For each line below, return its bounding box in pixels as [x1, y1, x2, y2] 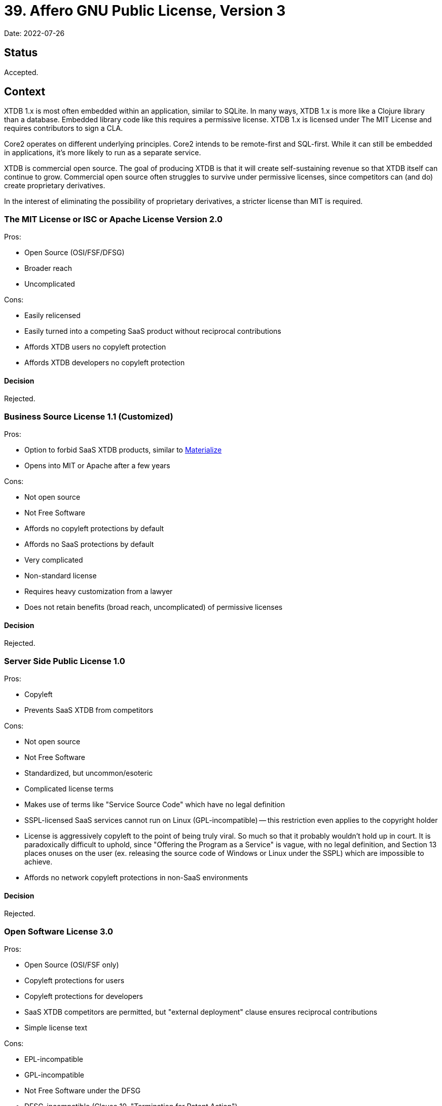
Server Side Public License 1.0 [4, 655, 125, 666]
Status [4, 46, 38, 59]
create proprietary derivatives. [4, 181, 105, 190]
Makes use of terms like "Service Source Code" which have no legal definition [24, 800, 285, 809]
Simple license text [24, 1023, 88, 1032]
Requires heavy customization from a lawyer [24, 587, 173, 596]
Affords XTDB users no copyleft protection [24, 342, 166, 352]
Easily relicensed [24, 311, 81, 320]
